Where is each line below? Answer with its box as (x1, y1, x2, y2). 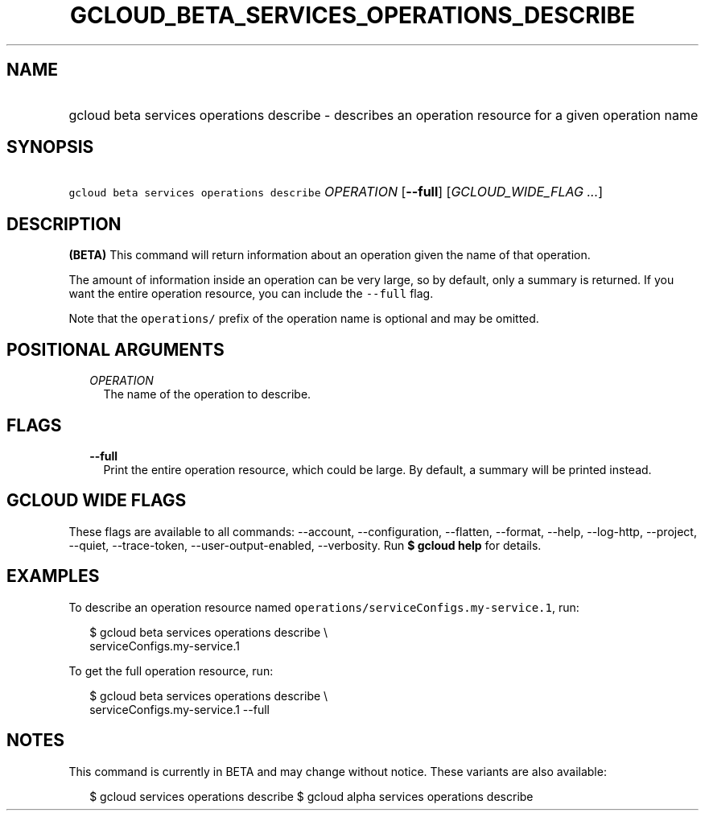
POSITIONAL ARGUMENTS (6, 339, 225, 360)
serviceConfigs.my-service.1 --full (89, 702, 270, 716)
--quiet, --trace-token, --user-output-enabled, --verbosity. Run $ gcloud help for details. (68, 538, 542, 552)
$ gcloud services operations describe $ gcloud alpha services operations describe (89, 789, 534, 803)
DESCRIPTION (6, 213, 122, 234)
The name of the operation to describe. (103, 387, 311, 402)
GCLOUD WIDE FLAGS (6, 490, 187, 511)
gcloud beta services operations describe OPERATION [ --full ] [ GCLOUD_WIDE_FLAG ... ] (68, 184, 604, 200)
